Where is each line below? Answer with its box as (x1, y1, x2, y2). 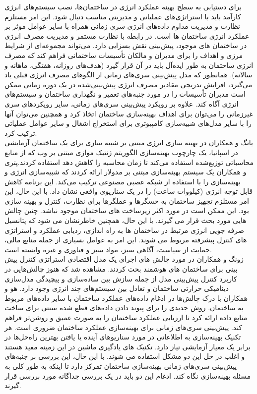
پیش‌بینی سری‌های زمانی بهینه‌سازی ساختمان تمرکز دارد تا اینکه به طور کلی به (4, 360, 237, 371)
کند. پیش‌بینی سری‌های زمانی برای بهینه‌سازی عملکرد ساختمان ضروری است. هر (4, 322, 243, 332)
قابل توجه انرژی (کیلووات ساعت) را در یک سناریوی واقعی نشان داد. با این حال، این (4, 186, 253, 196)
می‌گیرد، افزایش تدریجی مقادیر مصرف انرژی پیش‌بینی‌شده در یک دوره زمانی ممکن (4, 79, 253, 89)
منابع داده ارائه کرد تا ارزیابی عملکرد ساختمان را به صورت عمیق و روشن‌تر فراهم (4, 312, 248, 322)
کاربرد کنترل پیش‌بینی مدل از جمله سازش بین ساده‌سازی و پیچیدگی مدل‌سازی (4, 273, 237, 283)
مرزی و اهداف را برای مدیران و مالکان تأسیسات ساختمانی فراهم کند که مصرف (4, 50, 243, 60)
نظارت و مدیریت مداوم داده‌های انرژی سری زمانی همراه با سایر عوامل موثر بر (4, 21, 241, 31)
